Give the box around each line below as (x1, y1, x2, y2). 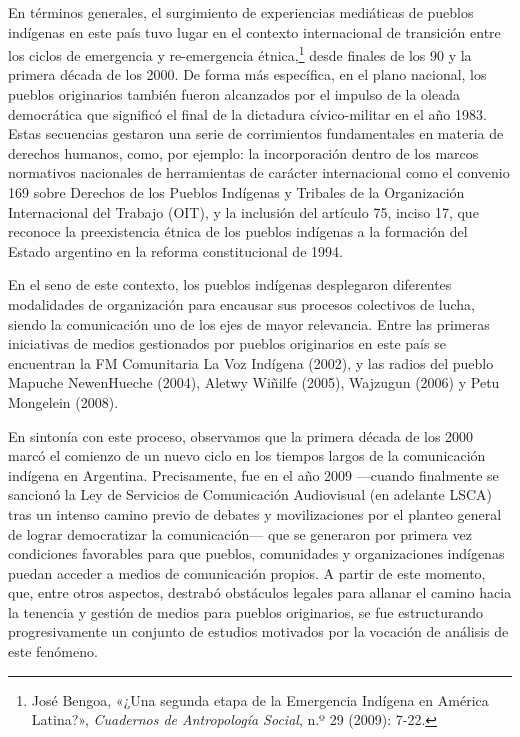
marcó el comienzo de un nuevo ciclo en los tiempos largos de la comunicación (8, 445, 486, 466)
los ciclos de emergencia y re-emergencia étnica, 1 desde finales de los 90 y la (8, 42, 472, 65)
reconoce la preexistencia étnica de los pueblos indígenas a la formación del (8, 221, 468, 242)
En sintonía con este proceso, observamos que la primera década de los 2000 (8, 425, 474, 446)
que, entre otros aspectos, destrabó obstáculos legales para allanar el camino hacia (8, 582, 512, 603)
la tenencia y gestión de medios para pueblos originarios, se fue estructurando (8, 601, 484, 622)
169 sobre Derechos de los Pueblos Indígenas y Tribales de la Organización (8, 182, 465, 202)
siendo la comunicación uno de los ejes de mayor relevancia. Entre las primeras (8, 313, 490, 334)
